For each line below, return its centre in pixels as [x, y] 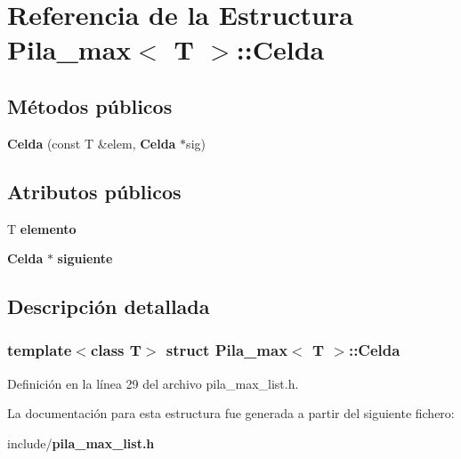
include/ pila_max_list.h [81, 443]
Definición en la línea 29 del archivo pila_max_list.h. [153, 383]
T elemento [42, 228]
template [40, 350]
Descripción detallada [109, 306]
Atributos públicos [94, 191]
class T [116, 350]
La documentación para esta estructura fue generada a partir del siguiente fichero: [231, 413]
